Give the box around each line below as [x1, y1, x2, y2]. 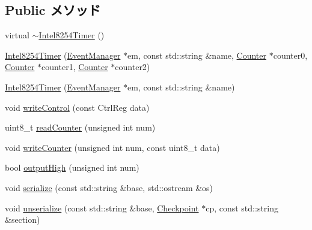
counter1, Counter [41, 60, 108, 73]
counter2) [115, 60, 150, 73]
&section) [5, 213, 40, 226]
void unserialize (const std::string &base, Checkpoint [5, 201, 199, 214]
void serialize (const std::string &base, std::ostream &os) [5, 181, 213, 193]
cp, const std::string [206, 201, 279, 214]
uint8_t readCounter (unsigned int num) [5, 121, 156, 134]
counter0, [273, 49, 308, 61]
